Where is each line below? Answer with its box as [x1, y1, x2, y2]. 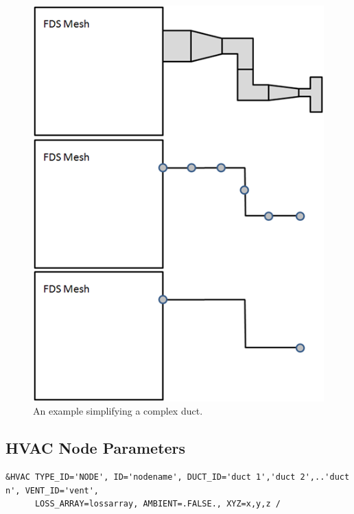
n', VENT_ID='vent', [5, 485, 99, 495]
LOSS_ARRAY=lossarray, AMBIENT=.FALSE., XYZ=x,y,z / [34, 499, 281, 509]
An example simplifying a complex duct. [33, 404, 203, 418]
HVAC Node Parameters [5, 437, 186, 458]
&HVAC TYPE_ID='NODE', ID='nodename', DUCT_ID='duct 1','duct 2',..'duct [5, 472, 350, 482]
